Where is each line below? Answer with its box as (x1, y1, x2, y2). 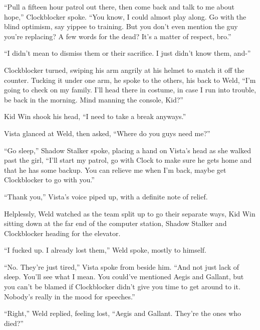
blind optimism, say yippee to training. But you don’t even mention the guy (4, 21, 238, 32)
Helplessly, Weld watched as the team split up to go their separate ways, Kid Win (4, 208, 255, 218)
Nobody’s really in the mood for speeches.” (4, 291, 135, 301)
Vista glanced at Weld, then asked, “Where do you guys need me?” (4, 128, 210, 138)
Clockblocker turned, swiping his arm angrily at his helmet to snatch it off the (4, 64, 244, 75)
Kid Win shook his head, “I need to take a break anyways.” (4, 111, 186, 122)
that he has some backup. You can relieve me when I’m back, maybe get (4, 164, 226, 175)
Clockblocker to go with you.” (4, 174, 95, 185)
